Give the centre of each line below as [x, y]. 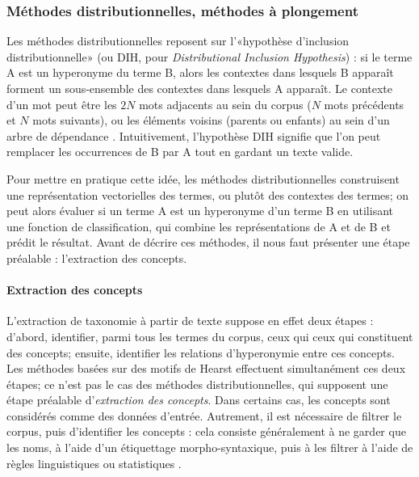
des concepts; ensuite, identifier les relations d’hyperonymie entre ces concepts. [201, 352]
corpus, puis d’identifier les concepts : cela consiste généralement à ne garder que [206, 431]
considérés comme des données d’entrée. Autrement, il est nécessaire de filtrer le [204, 415]
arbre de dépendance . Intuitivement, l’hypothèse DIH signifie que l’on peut [194, 135]
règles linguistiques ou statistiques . [94, 463]
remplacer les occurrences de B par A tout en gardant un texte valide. [180, 152]
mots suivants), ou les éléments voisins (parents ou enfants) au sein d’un [211, 120]
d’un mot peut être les [62, 104]
